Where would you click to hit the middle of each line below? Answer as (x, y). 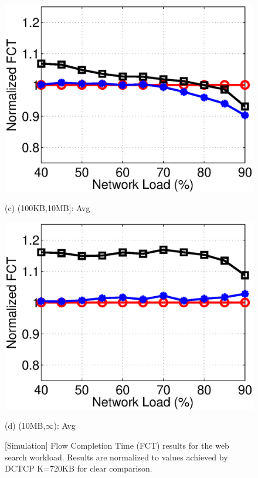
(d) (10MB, (25, 426)
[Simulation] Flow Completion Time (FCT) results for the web (117, 445)
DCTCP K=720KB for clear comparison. (79, 468)
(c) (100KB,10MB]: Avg (47, 208)
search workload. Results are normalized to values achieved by (116, 457)
